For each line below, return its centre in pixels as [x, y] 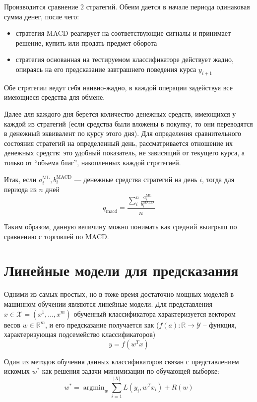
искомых [17, 371]
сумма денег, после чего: [42, 16]
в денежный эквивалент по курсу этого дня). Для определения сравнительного [123, 133]
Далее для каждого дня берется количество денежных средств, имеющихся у [120, 113]
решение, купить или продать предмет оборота [86, 42]
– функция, [220, 324]
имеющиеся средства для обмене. [55, 97]
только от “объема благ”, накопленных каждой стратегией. [93, 162]
